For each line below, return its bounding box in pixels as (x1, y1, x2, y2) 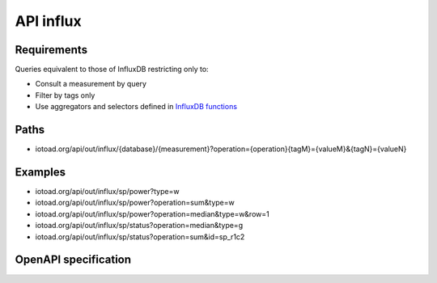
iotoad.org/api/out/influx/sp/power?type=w (35, 187, 180, 196)
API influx (15, 12, 82, 30)
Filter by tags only (35, 90, 95, 100)
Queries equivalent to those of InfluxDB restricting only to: (15, 65, 210, 74)
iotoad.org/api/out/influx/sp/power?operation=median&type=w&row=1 (35, 209, 270, 218)
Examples (15, 165, 66, 179)
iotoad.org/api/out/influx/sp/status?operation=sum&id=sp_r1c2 (35, 231, 245, 242)
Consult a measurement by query (35, 79, 147, 89)
